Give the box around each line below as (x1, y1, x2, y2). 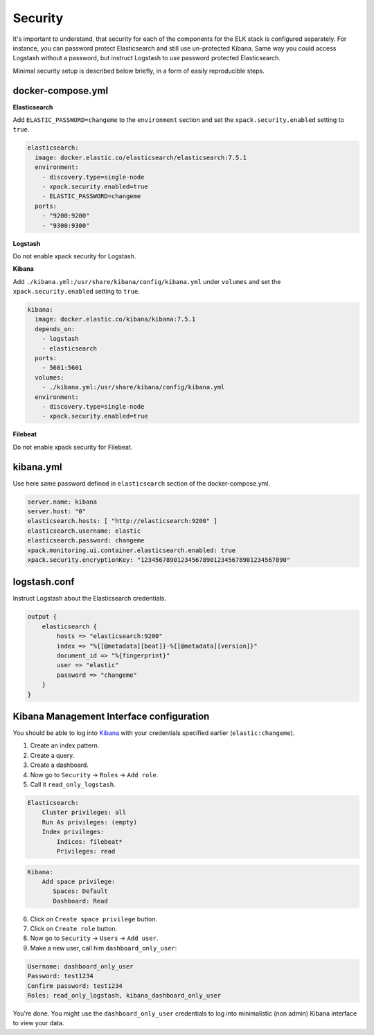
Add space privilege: (42, 877, 116, 885)
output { (27, 613, 57, 621)
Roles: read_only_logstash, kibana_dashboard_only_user (27, 991, 222, 1000)
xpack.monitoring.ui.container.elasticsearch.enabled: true (27, 546, 236, 554)
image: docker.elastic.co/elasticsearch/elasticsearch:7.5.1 (35, 153, 247, 161)
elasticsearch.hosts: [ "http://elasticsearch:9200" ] (27, 517, 217, 525)
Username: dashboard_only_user (27, 962, 134, 970)
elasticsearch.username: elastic (27, 527, 141, 535)
